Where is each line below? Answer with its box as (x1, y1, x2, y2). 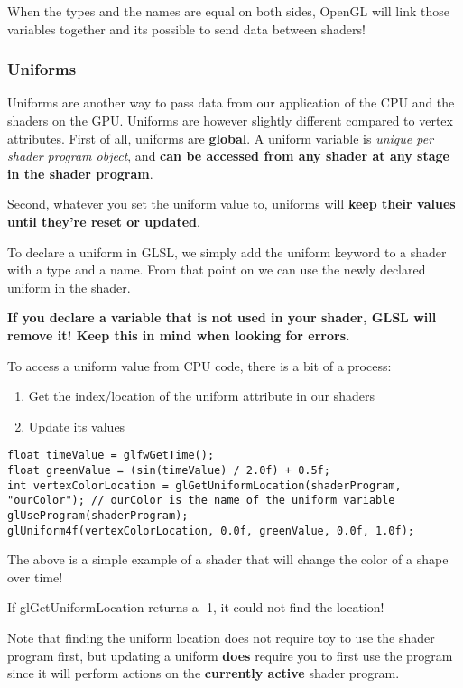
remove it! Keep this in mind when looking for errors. (7, 325, 350, 344)
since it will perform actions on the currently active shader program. (7, 664, 400, 683)
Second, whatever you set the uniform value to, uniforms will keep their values (7, 194, 456, 213)
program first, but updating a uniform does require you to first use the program (7, 646, 453, 665)
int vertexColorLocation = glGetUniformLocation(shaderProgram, (7, 479, 402, 492)
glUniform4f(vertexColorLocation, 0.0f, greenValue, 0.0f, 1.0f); (7, 524, 415, 537)
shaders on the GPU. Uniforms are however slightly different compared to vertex (7, 111, 453, 129)
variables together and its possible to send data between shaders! (7, 19, 366, 38)
